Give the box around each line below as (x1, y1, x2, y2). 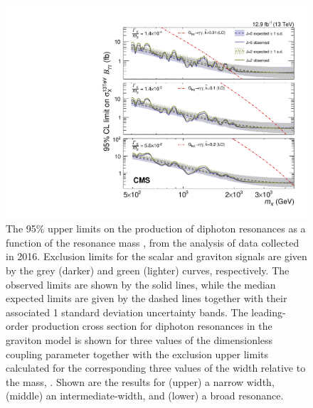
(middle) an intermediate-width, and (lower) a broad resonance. (6, 388, 284, 403)
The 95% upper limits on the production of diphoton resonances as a (6, 221, 306, 236)
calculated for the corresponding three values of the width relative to (6, 360, 306, 375)
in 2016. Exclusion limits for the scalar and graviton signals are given (6, 249, 307, 264)
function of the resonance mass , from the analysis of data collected (6, 235, 299, 249)
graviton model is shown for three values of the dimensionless (6, 333, 273, 347)
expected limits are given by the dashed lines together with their (6, 291, 287, 306)
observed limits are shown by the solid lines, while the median (6, 277, 276, 291)
